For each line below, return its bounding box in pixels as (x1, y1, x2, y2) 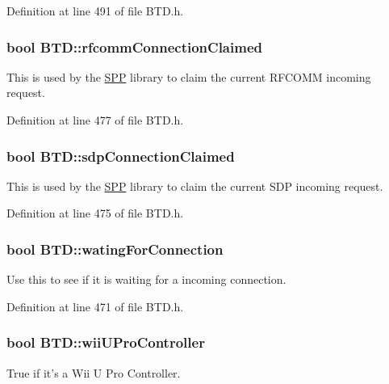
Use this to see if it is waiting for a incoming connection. (6, 271, 287, 288)
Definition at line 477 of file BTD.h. (6, 112, 184, 128)
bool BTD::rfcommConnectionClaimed (6, 36, 262, 57)
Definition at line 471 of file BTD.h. (6, 297, 184, 314)
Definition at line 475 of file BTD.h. (6, 205, 184, 222)
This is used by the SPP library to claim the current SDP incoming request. (6, 177, 383, 194)
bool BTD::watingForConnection (6, 238, 224, 259)
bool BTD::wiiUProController (6, 332, 205, 352)
